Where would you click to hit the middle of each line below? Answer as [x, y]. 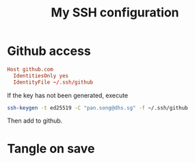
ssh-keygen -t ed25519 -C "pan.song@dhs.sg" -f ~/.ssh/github [97, 108]
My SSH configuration [115, 13]
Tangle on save [51, 148]
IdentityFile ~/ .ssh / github [53, 82]
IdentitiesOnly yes [41, 76]
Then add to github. [35, 121]
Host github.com [30, 69]
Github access [49, 51]
